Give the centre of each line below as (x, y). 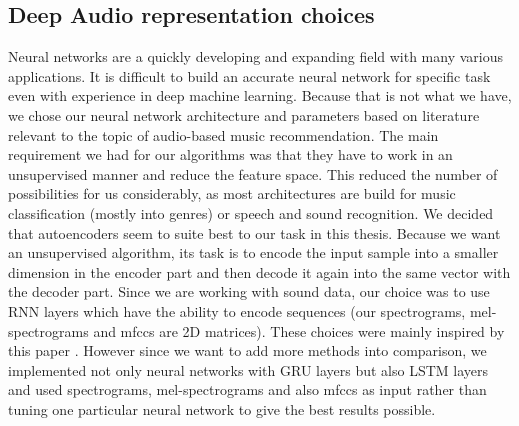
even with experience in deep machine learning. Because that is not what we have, (260, 95)
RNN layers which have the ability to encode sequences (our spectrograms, (237, 310)
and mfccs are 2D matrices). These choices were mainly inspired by (299, 330)
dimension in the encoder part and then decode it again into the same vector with (259, 271)
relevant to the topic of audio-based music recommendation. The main (223, 134)
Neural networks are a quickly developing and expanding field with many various (256, 56)
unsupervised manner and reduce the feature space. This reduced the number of (253, 173)
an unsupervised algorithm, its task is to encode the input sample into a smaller (253, 252)
